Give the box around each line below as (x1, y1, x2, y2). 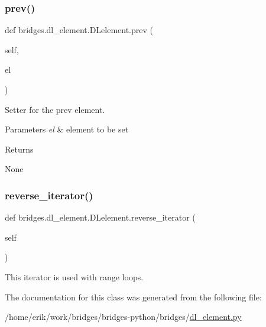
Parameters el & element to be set (5, 123, 129, 135)
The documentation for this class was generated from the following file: (5, 290, 262, 303)
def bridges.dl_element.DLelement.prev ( (5, 24, 153, 36)
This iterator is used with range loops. (5, 270, 144, 283)
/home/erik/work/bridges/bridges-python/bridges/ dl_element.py (5, 310, 242, 323)
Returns (5, 143, 34, 155)
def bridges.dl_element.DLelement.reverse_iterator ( (5, 211, 196, 224)
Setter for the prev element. (5, 103, 105, 115)
